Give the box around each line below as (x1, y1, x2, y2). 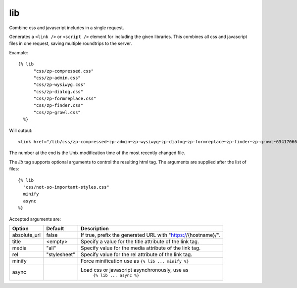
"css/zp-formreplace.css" (33, 96, 97, 101)
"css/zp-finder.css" (33, 103, 84, 108)
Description (81, 225, 109, 232)
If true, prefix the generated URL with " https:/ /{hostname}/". (81, 231, 220, 238)
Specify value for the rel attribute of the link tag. (81, 251, 193, 258)
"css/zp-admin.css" (33, 75, 81, 81)
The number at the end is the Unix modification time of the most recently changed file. (9, 150, 186, 156)
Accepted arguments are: (9, 216, 61, 222)
